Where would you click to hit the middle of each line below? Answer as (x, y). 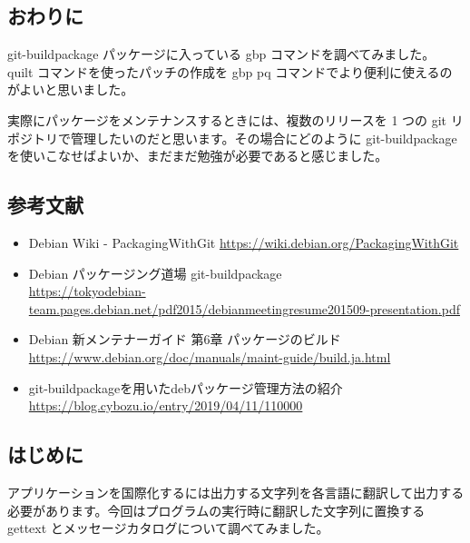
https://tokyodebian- (87, 291)
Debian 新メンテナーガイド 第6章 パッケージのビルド (185, 339)
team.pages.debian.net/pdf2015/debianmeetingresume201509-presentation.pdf (244, 308)
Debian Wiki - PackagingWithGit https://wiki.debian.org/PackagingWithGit (244, 242)
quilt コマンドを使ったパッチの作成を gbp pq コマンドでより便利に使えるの (230, 71)
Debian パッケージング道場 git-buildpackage (155, 273)
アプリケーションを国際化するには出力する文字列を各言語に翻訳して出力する (236, 492)
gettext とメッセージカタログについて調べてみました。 (168, 528)
